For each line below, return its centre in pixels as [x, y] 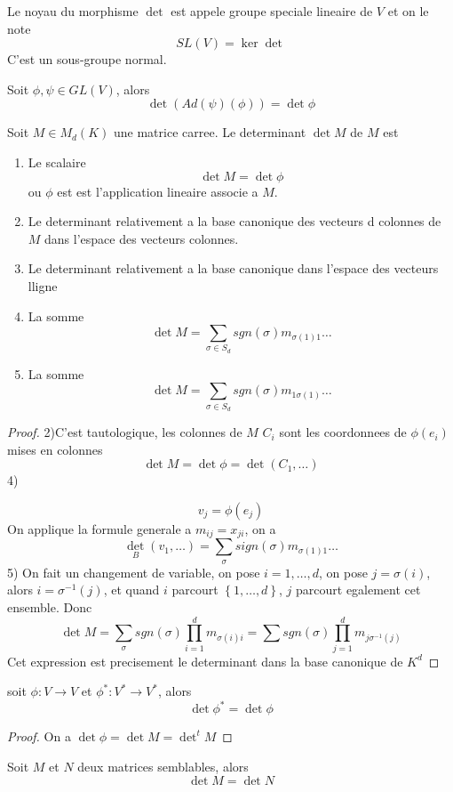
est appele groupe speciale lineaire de [272, 11]
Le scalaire [57, 162]
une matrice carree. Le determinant [210, 132]
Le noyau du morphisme [73, 11]
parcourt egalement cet [358, 590]
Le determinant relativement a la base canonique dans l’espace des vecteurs [233, 268]
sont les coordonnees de [343, 432]
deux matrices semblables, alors [163, 766]
